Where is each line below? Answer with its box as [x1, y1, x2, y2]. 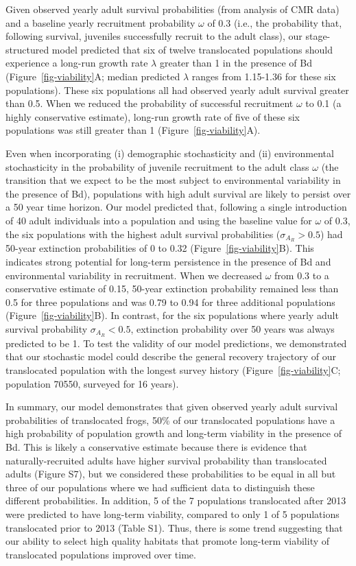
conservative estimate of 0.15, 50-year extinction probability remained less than [5, 281, 339, 296]
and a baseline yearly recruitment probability [5, 15, 195, 30]
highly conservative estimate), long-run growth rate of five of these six [5, 109, 300, 123]
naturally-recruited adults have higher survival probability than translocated [5, 453, 327, 467]
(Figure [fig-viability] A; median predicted [5, 69, 180, 83]
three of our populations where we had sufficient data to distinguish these [5, 480, 315, 494]
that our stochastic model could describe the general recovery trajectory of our [5, 349, 336, 364]
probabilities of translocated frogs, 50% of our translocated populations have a [5, 412, 335, 427]
